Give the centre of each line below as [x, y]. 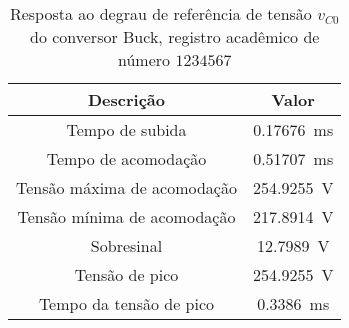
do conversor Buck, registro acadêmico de [174, 36]
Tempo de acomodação [126, 158]
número [144, 59]
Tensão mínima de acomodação [126, 216]
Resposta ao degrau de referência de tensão [160, 13]
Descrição [126, 99]
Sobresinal [126, 245]
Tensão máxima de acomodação [126, 187]
